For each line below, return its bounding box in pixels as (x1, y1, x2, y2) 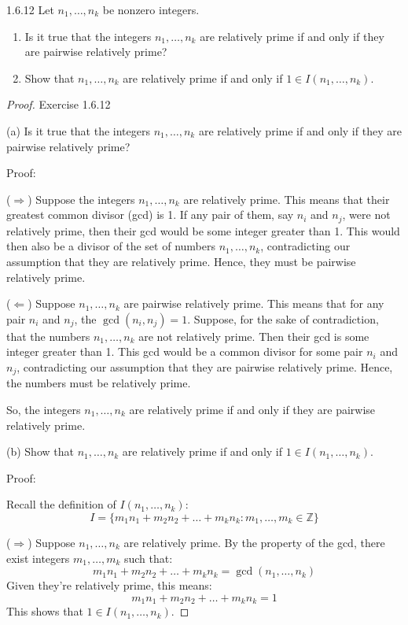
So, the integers (6, 401, 81, 417)
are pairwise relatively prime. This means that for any (123, 295, 384, 312)
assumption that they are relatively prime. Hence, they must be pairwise (6, 253, 356, 269)
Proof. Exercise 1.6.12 (6, 96, 111, 113)
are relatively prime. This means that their (183, 190, 390, 207)
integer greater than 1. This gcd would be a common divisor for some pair (6, 343, 363, 360)
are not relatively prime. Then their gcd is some (138, 327, 369, 344)
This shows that (6, 603, 83, 619)
